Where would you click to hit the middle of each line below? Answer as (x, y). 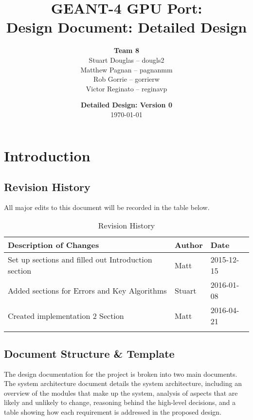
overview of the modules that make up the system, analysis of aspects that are (121, 393)
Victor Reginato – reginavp (126, 88)
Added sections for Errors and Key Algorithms (87, 290)
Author (189, 245)
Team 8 (126, 50)
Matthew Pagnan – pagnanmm (126, 69)
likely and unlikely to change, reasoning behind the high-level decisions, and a (120, 402)
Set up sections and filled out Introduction (80, 260)
